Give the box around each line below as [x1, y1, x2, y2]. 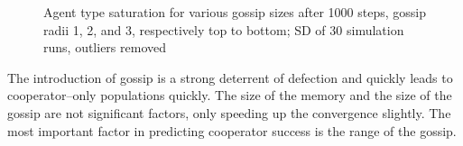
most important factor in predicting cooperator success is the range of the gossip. [7, 121, 457, 140]
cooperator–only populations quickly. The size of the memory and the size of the [7, 86, 452, 105]
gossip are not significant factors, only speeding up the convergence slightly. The [7, 103, 451, 122]
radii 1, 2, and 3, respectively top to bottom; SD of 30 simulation [43, 20, 404, 39]
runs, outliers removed [43, 38, 166, 57]
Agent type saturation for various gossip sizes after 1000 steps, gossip [43, 3, 427, 21]
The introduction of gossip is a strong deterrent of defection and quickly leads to [7, 68, 453, 87]
